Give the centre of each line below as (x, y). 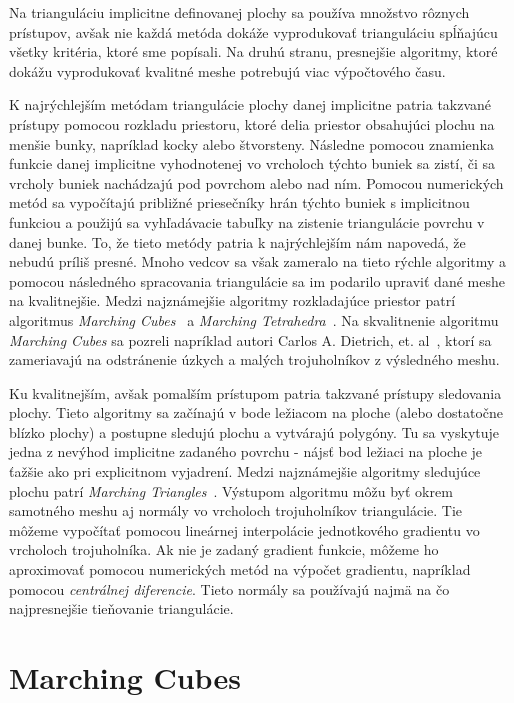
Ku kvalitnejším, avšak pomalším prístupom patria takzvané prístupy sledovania (255, 392)
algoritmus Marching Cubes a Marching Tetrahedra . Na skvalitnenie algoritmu (254, 319)
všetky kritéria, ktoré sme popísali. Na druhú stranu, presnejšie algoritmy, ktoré (253, 51)
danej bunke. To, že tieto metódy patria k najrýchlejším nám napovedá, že (237, 241)
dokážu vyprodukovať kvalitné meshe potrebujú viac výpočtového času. (227, 70)
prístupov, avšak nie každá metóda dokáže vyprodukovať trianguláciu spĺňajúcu (253, 31)
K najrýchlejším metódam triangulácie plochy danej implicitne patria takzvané (250, 104)
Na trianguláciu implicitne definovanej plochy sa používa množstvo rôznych (239, 12)
